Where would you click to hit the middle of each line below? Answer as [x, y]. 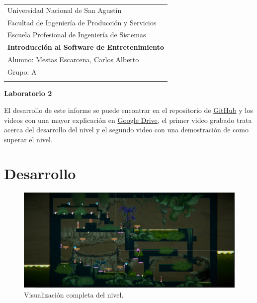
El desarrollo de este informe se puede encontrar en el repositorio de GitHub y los [128, 110]
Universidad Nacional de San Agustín [65, 10]
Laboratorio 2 [28, 93]
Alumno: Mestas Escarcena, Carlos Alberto [73, 59]
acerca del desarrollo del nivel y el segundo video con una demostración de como [126, 130]
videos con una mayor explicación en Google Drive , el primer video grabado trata [128, 120]
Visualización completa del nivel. [74, 294]
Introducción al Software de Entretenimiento [86, 47]
